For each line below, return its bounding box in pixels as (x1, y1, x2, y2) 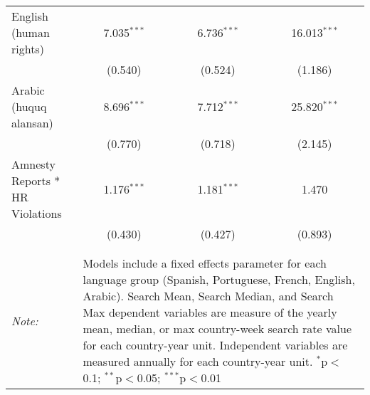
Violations (11, 205, 62, 221)
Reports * (11, 172, 60, 189)
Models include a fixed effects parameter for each (83, 255, 327, 271)
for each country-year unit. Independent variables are (83, 337, 348, 353)
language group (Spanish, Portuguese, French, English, (83, 271, 355, 288)
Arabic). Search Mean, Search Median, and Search (83, 288, 334, 304)
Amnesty (11, 156, 55, 172)
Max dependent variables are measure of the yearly (83, 304, 337, 320)
